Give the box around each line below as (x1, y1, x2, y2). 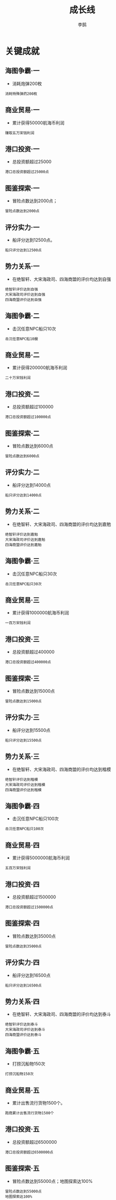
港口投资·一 (5, 145, 40, 153)
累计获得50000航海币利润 (12, 119, 65, 125)
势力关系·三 (5, 753, 40, 761)
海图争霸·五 (5, 1047, 40, 1055)
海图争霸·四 (5, 801, 40, 810)
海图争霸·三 (5, 557, 40, 565)
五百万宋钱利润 (5, 866, 31, 871)
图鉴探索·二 (5, 429, 40, 437)
